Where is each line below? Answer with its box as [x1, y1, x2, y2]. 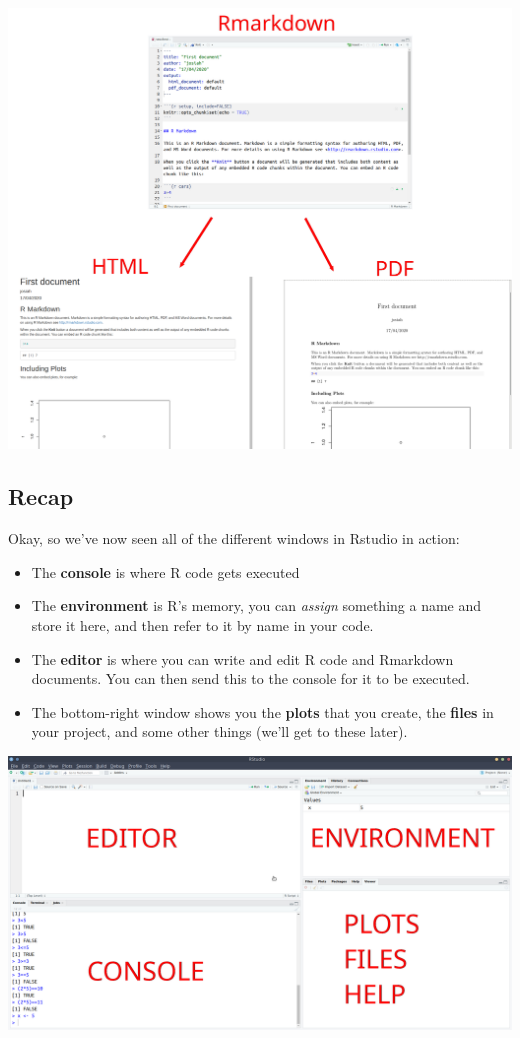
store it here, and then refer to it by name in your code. [31, 615, 374, 636]
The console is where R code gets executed [31, 561, 300, 582]
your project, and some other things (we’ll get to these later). [31, 721, 408, 742]
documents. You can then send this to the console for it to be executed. [31, 668, 470, 689]
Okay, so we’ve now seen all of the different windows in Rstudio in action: [8, 528, 460, 549]
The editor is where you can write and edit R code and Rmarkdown [31, 648, 454, 669]
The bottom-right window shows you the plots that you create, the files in [31, 701, 494, 722]
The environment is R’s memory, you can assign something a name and [31, 595, 482, 616]
